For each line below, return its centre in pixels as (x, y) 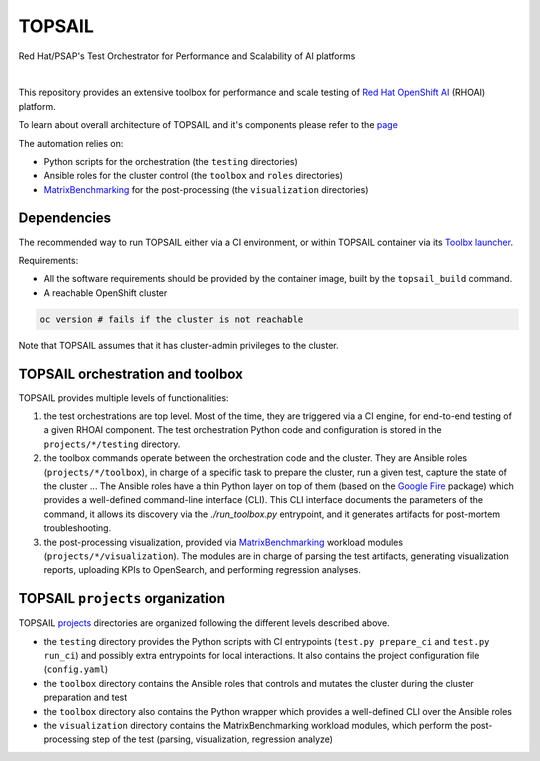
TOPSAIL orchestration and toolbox (131, 373)
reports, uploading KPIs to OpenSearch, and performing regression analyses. (202, 570)
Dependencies (65, 218)
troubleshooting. (77, 528)
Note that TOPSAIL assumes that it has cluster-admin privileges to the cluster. (178, 345)
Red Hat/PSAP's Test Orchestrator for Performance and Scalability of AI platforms (187, 56)
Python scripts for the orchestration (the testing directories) (171, 161)
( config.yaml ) (76, 669)
